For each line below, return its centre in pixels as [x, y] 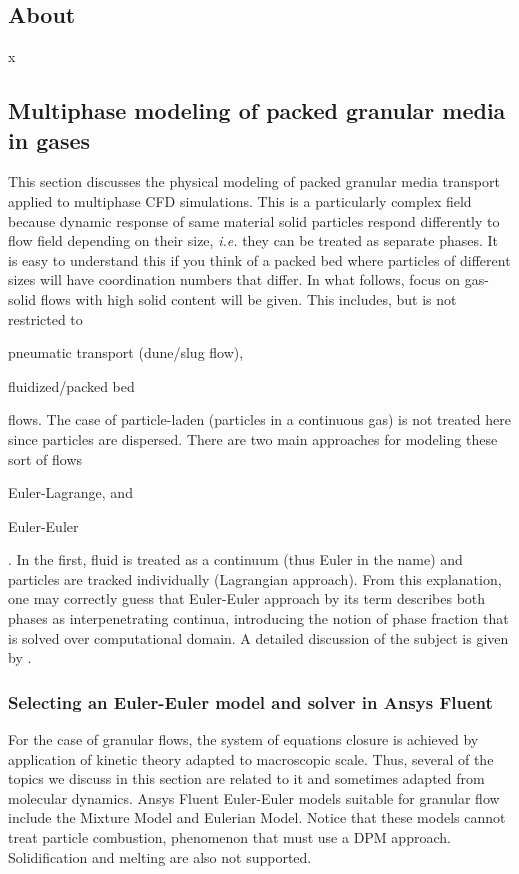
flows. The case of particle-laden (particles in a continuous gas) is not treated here [260, 419]
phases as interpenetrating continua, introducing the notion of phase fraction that [258, 618]
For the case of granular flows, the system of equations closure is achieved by [243, 739]
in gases [49, 139]
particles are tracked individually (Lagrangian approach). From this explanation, [255, 578]
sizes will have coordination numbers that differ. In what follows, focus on [234, 279]
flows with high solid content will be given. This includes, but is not [248, 298]
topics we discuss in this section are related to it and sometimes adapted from [246, 778]
